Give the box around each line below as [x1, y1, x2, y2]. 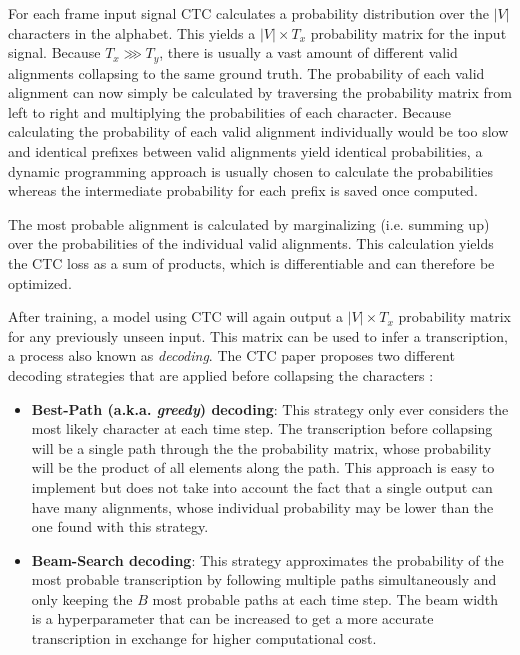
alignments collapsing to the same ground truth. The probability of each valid [8, 62, 485, 83]
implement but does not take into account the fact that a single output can [31, 476, 493, 497]
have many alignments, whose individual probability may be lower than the [31, 496, 494, 517]
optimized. [8, 272, 72, 293]
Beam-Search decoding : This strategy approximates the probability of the [31, 549, 504, 570]
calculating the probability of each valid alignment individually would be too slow [8, 121, 509, 142]
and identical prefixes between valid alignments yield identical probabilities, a [8, 141, 483, 162]
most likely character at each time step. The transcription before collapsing [31, 418, 493, 439]
